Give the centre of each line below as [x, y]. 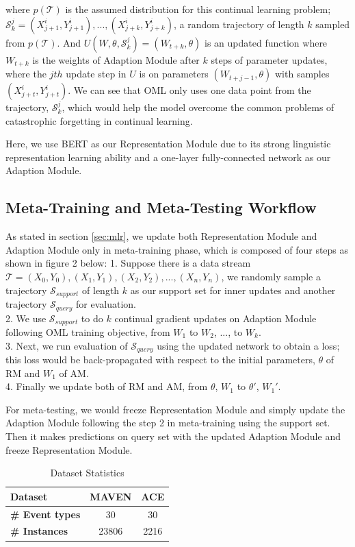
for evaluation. [106, 304]
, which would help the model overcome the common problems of [198, 107]
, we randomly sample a [271, 276]
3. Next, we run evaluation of [67, 345]
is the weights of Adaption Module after [116, 59]
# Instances [39, 531]
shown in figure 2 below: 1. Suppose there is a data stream [128, 263]
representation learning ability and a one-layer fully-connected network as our [168, 157]
